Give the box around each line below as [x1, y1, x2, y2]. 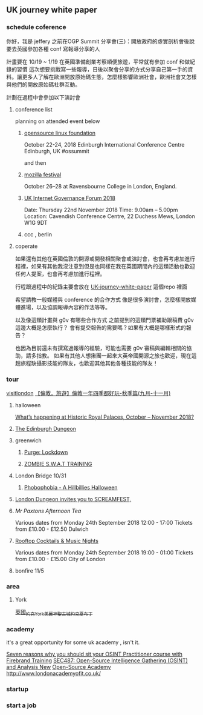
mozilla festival [24, 171, 62, 178]
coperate [14, 242, 38, 250]
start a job [6, 701, 37, 710]
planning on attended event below [14, 118, 100, 125]
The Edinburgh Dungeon [14, 425, 77, 432]
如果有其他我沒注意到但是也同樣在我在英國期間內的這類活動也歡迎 [31, 262, 195, 270]
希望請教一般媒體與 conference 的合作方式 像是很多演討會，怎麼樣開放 [14, 296, 192, 303]
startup [6, 685, 29, 693]
